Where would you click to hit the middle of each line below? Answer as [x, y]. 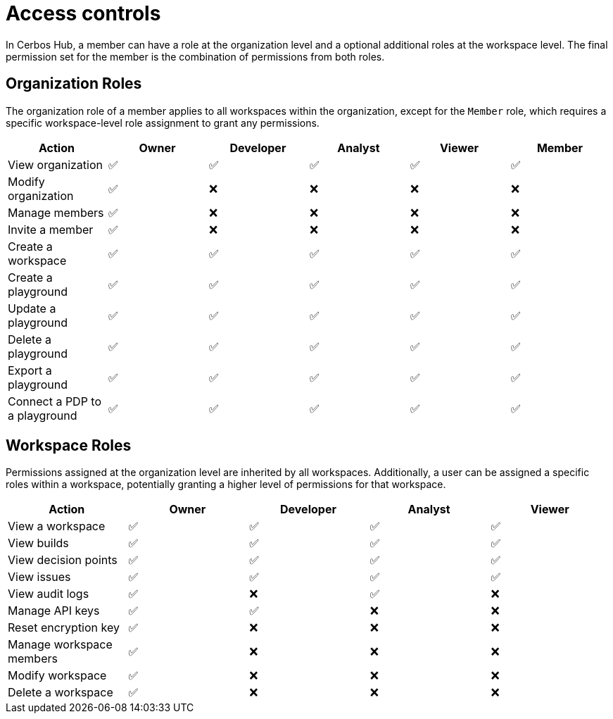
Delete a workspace [61, 693]
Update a [32, 308]
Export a [30, 370]
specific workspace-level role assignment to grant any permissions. [163, 123]
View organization [55, 164]
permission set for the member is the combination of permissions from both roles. [195, 56]
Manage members [56, 212]
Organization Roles [74, 84]
